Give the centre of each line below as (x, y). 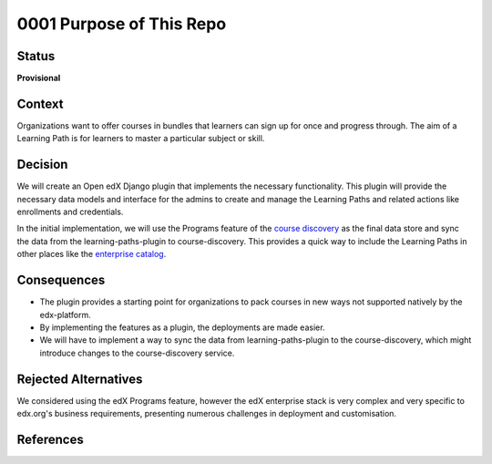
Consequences (61, 280)
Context (40, 103)
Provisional (39, 78)
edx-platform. (65, 314)
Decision (42, 165)
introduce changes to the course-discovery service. (137, 353)
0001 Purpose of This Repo (122, 24)
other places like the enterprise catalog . (92, 254)
